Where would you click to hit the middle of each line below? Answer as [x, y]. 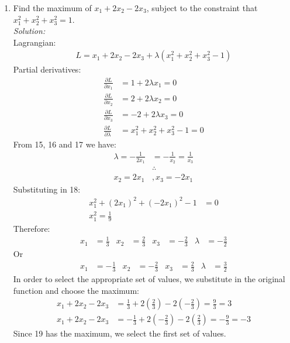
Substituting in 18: [47, 189]
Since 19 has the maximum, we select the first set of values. [120, 333]
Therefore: [32, 229]
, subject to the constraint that [202, 8]
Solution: [29, 31]
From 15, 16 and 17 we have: [65, 144]
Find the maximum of [52, 8]
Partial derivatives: [47, 69]
